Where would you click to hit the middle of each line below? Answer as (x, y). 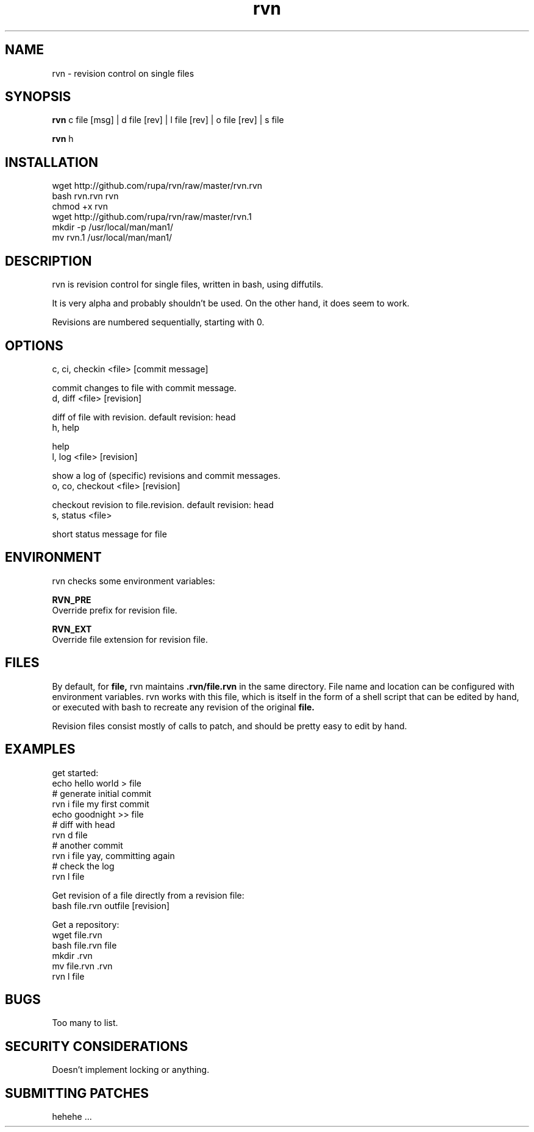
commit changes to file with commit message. (144, 387)
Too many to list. (85, 1023)
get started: (75, 773)
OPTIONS (34, 345)
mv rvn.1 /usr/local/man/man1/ (112, 238)
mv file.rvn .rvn (82, 966)
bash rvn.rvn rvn (85, 196)
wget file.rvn (77, 935)
